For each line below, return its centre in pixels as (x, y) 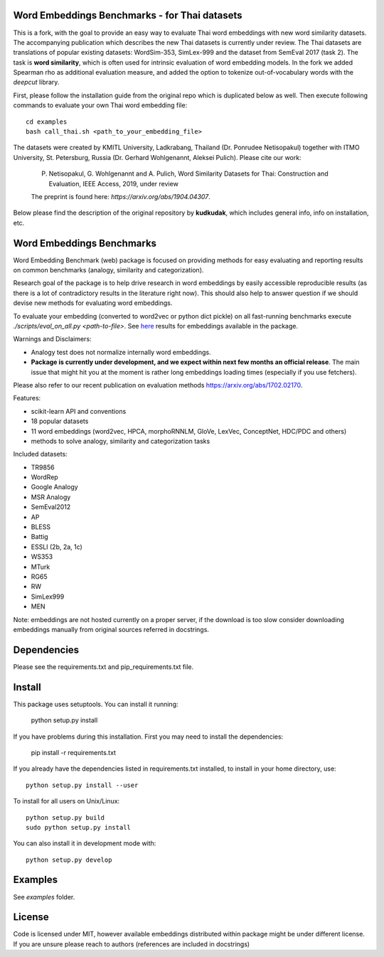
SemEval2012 (51, 507)
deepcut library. (36, 82)
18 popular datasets (60, 421)
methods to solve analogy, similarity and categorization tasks (121, 441)
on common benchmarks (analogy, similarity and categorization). (108, 270)
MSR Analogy (51, 497)
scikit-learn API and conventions (79, 411)
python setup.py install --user (82, 785)
